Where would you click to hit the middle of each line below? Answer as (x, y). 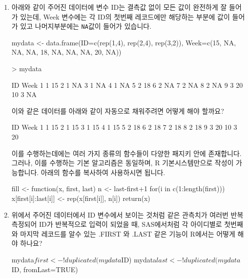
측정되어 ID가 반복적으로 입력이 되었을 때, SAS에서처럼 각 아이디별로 (117, 224)
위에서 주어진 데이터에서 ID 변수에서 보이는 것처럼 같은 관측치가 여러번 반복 (127, 214)
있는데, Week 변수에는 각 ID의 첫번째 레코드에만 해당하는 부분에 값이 (125, 16)
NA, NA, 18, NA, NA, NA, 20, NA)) (66, 52)
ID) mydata (139, 259)
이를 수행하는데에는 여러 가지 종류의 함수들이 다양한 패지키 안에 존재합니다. (126, 153)
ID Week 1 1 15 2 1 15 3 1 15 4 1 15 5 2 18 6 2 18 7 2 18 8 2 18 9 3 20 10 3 (124, 127)
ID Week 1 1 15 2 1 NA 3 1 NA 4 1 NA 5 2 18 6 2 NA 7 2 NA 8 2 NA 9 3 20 (127, 85)
